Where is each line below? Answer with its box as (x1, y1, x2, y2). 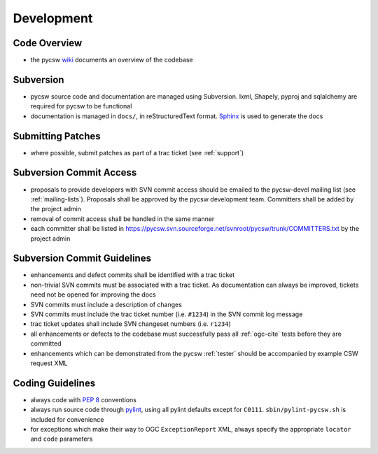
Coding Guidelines (13, 377, 96, 389)
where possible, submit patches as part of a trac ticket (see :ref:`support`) (30, 148, 244, 157)
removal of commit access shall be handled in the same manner (30, 214, 215, 223)
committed (30, 339, 62, 348)
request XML (30, 359, 68, 367)
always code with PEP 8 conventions (30, 395, 136, 404)
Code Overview (13, 37, 83, 49)
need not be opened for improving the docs (30, 290, 157, 299)
